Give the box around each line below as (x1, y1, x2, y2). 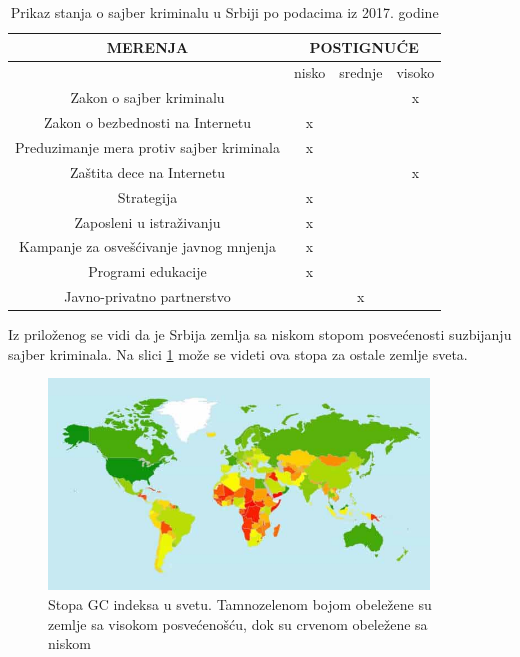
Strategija (117, 186, 178, 207)
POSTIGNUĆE (309, 36, 419, 57)
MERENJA (106, 36, 189, 57)
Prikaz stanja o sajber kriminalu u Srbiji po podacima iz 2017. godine (10, 2, 439, 22)
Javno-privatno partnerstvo (64, 286, 231, 307)
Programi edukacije (88, 261, 207, 282)
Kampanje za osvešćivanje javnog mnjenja (19, 236, 276, 257)
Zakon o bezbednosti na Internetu (43, 112, 251, 133)
